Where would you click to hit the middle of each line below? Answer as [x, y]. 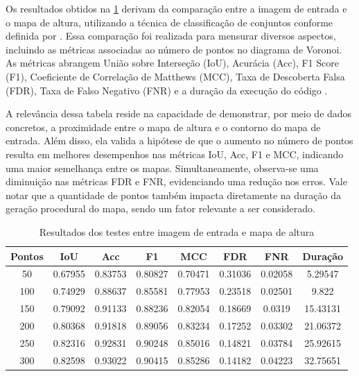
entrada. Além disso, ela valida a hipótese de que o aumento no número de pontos [179, 140]
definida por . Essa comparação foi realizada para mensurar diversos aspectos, [171, 36]
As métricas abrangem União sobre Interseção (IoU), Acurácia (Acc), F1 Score [172, 63]
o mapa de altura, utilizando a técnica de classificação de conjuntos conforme [169, 22]
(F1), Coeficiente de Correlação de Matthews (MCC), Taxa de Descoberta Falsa [175, 76]
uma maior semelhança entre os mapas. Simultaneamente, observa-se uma [162, 168]
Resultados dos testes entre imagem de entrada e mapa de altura [177, 231]
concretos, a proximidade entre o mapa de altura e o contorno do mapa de [163, 127]
